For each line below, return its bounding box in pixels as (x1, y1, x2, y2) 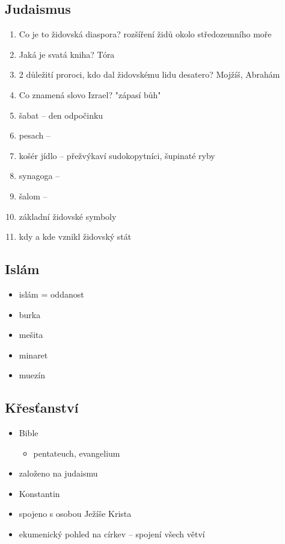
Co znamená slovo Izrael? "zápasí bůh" (19, 88, 161, 101)
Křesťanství (5, 398, 79, 417)
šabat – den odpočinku (19, 108, 103, 121)
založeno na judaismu (19, 467, 98, 480)
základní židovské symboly (19, 210, 117, 222)
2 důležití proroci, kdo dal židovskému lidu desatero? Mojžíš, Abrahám (19, 68, 280, 81)
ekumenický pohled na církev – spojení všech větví (19, 528, 205, 540)
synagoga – (19, 169, 60, 182)
